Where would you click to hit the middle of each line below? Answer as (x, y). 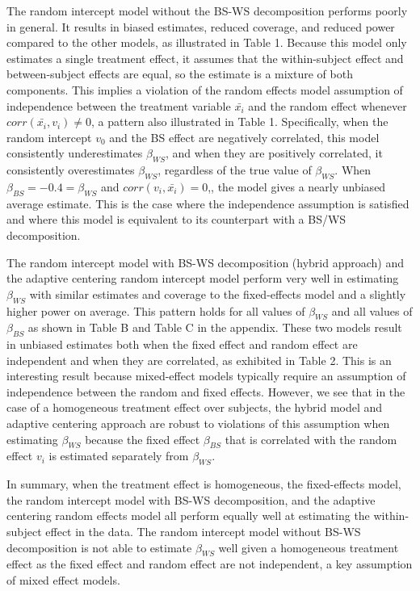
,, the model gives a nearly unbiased (297, 186)
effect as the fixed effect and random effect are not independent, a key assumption (210, 564)
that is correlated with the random (311, 439)
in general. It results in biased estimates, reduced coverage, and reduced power (201, 26)
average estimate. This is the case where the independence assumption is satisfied (208, 203)
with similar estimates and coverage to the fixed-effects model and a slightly (218, 293)
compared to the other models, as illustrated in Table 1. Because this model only (207, 42)
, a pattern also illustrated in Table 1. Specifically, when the (240, 122)
